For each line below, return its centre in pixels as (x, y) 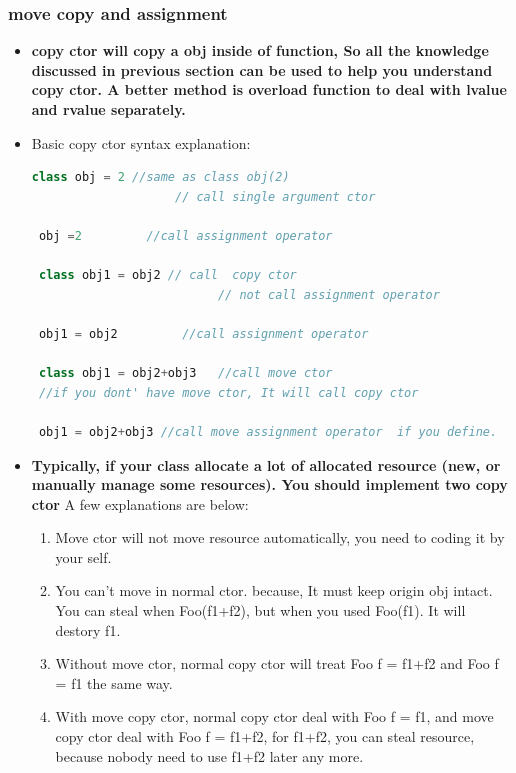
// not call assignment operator (328, 294)
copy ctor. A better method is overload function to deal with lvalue (269, 89)
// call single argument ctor (275, 196)
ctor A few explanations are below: (140, 503)
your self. (83, 556)
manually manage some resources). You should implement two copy (269, 484)
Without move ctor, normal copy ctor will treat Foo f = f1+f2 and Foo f (277, 663)
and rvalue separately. (108, 109)
